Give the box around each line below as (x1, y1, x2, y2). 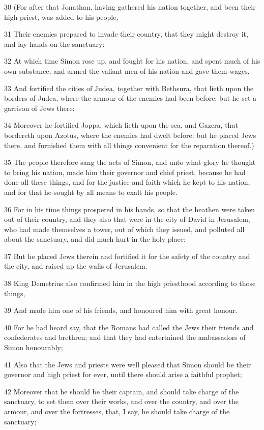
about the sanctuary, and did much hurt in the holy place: (4, 234, 186, 244)
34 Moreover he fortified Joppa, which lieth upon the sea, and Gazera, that (4, 120, 238, 130)
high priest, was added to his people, (4, 11, 119, 22)
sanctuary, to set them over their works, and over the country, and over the (4, 396, 239, 407)
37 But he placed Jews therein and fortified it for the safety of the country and (4, 250, 250, 261)
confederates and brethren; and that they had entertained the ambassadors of (4, 332, 246, 342)
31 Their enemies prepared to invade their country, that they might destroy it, (4, 28, 248, 39)
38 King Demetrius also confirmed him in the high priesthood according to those (4, 278, 256, 289)
